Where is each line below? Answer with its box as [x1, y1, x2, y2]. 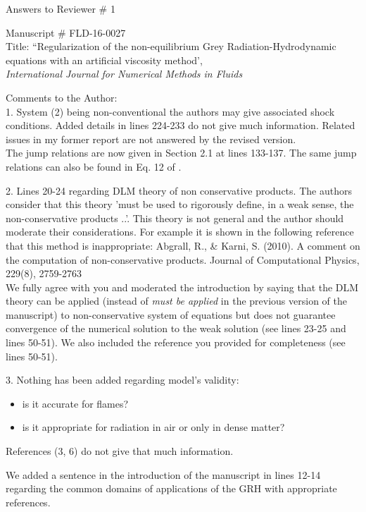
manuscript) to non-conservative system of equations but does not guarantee [6, 307, 336, 322]
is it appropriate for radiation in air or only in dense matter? [22, 420, 285, 434]
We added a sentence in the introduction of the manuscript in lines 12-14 [6, 467, 321, 482]
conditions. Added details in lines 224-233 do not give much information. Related [6, 118, 355, 133]
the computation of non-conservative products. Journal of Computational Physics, [6, 252, 360, 267]
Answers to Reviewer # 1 [6, 1, 115, 16]
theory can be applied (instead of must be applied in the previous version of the [6, 293, 347, 308]
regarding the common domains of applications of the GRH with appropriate [6, 481, 337, 496]
